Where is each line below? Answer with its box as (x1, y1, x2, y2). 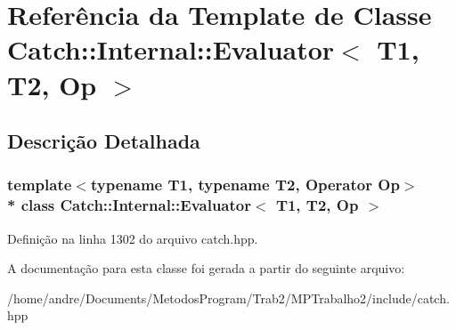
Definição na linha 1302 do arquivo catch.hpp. (7, 229, 258, 247)
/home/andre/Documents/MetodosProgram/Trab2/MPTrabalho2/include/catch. (7, 288, 450, 307)
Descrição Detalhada (7, 127, 200, 155)
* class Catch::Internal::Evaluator (7, 194, 251, 216)
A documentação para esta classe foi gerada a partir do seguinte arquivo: (7, 259, 405, 278)
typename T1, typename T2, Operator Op (90, 173, 400, 196)
